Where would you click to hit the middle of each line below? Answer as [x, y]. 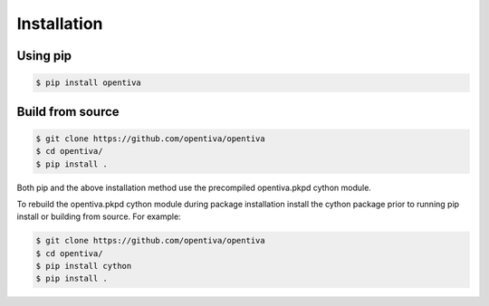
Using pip [44, 56]
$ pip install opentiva [89, 83]
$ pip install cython [84, 266]
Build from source [68, 112]
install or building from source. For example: [99, 216]
